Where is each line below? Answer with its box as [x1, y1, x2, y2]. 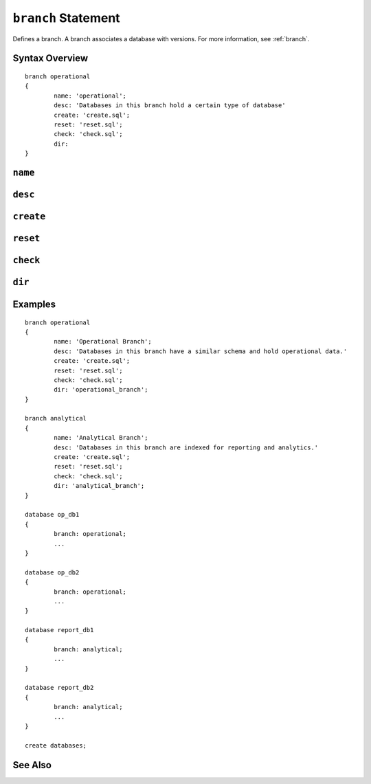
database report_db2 [25, 684, 94, 692]
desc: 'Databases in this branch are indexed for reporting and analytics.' [54, 443, 319, 451]
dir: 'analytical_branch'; [54, 482, 145, 490]
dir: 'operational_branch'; [54, 385, 148, 394]
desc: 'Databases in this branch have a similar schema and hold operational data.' [54, 347, 348, 355]
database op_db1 [25, 511, 80, 519]
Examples [12, 298, 56, 310]
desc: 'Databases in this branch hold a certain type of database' [54, 102, 286, 109]
